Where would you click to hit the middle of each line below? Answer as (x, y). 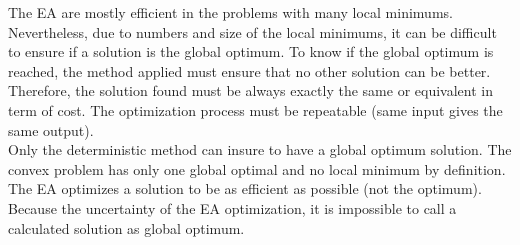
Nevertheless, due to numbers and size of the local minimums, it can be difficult (252, 31)
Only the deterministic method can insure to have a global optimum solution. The (260, 149)
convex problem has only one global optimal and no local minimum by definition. (257, 168)
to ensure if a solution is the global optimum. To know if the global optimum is (251, 51)
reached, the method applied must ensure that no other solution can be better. (249, 70)
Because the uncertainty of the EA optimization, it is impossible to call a (232, 207)
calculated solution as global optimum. (126, 227)
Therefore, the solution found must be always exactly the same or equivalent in (250, 90)
